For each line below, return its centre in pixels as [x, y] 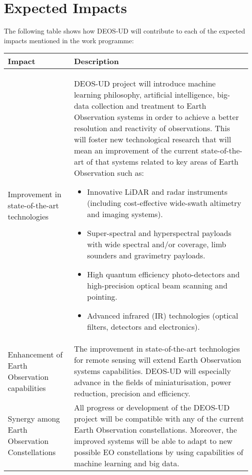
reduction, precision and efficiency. [132, 393]
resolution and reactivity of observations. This [152, 128]
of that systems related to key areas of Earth [163, 162]
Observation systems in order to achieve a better [156, 117]
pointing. [102, 297]
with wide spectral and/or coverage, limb [157, 244]
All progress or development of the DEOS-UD [152, 407]
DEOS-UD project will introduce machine [145, 84]
